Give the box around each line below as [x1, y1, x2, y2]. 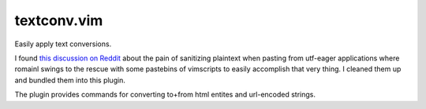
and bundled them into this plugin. [14, 75, 126, 85]
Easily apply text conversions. [14, 39, 112, 49]
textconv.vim [14, 12, 103, 29]
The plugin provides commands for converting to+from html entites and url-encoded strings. [14, 90, 316, 100]
